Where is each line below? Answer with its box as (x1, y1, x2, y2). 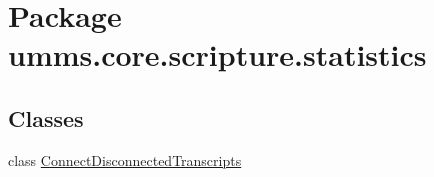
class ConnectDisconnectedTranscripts (8, 149, 242, 170)
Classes (8, 102, 84, 133)
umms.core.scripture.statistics (8, 34, 427, 75)
